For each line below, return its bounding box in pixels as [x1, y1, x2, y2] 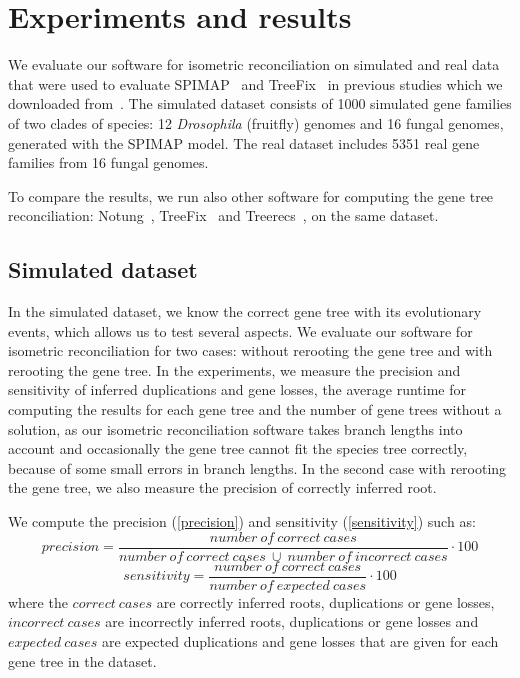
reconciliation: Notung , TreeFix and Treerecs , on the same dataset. [8, 205, 439, 226]
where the [8, 591, 68, 612]
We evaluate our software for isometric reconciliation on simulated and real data [8, 54, 500, 75]
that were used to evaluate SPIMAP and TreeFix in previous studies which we [8, 73, 503, 94]
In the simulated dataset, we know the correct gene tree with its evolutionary [8, 301, 482, 322]
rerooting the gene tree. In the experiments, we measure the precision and [8, 359, 461, 380]
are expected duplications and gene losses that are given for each [101, 630, 499, 651]
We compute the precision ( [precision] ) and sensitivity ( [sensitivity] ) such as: [8, 511, 476, 532]
